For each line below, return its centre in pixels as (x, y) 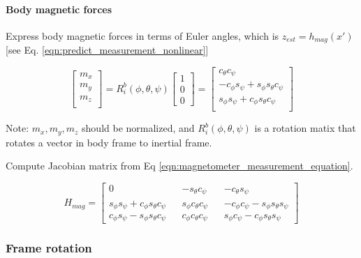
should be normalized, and (138, 128)
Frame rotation (49, 248)
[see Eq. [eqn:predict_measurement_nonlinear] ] (107, 50)
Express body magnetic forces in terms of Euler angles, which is (142, 35)
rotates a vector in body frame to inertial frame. (109, 142)
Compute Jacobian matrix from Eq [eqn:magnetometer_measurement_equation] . (179, 166)
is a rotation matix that (305, 128)
